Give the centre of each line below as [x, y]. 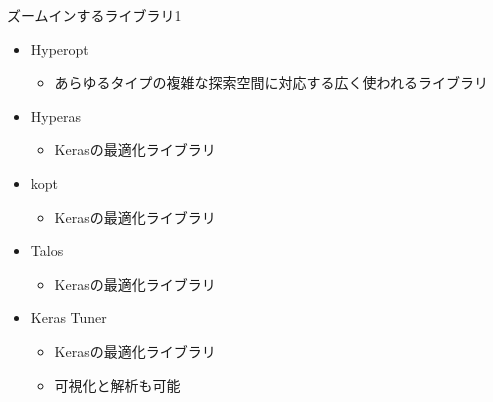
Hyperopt [59, 48]
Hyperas [56, 115]
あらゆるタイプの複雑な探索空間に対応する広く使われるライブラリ [271, 82]
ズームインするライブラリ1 [94, 15]
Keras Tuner [68, 317]
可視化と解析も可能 [117, 384]
